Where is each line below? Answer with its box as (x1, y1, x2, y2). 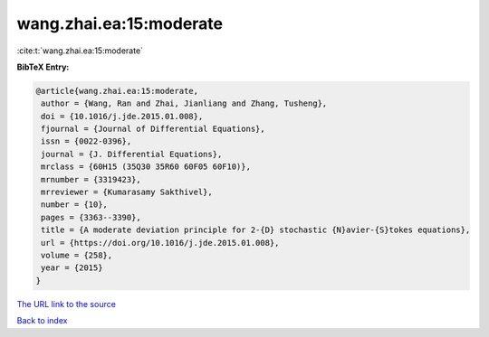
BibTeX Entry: (16, 61, 70, 72)
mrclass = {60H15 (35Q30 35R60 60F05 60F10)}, (41, 162, 251, 172)
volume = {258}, (41, 250, 113, 260)
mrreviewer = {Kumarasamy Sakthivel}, (41, 187, 213, 198)
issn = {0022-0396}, (41, 136, 132, 146)
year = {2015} (41, 263, 103, 273)
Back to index (16, 315, 68, 326)
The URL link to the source (16, 298, 117, 309)
